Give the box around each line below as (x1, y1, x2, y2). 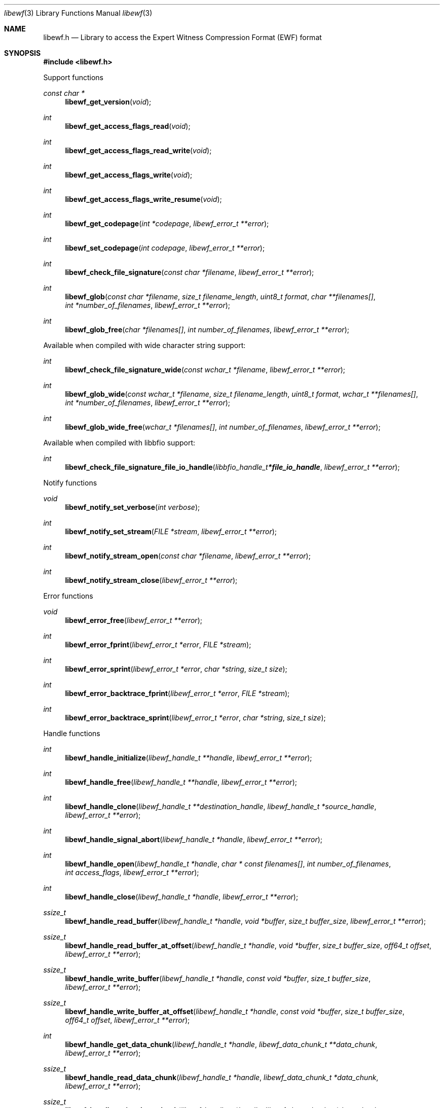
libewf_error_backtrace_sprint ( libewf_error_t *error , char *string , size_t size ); (65, 713, 326, 722)
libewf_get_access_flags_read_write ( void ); (65, 146, 212, 155)
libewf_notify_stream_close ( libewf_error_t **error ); (65, 576, 238, 584)
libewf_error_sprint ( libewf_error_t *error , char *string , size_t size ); (65, 665, 287, 673)
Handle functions (43, 729, 100, 738)
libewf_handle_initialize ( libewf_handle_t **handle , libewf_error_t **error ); (65, 753, 312, 762)
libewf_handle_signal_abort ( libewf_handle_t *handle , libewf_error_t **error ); (65, 835, 323, 844)
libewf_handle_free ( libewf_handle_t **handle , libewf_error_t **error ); (65, 778, 297, 786)
